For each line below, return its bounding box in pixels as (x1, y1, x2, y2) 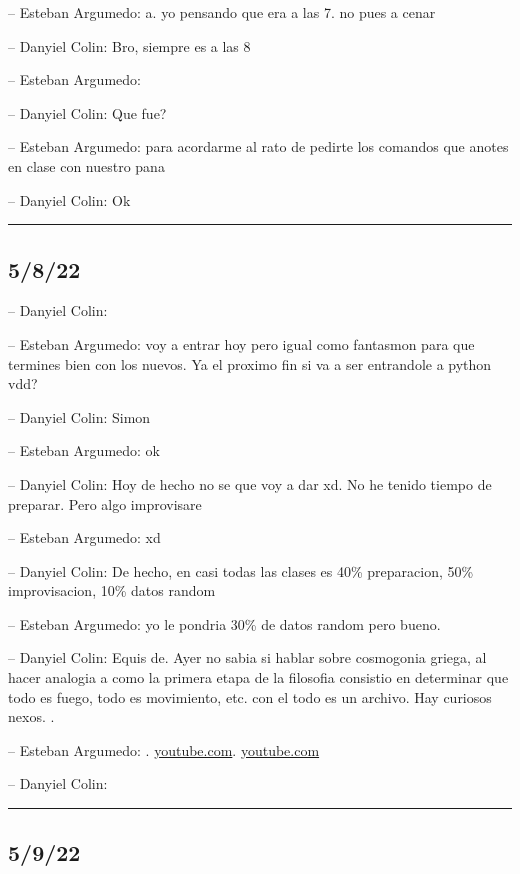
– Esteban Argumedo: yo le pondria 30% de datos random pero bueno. (8, 613, 441, 634)
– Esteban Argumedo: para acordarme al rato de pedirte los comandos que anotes (8, 136, 509, 157)
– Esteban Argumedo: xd (8, 527, 161, 548)
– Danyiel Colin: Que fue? (8, 102, 167, 123)
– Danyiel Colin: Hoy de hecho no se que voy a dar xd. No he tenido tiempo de (8, 473, 492, 494)
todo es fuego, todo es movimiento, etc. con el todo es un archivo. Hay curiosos (8, 686, 492, 707)
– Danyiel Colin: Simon (8, 406, 151, 427)
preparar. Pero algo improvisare (8, 493, 202, 514)
